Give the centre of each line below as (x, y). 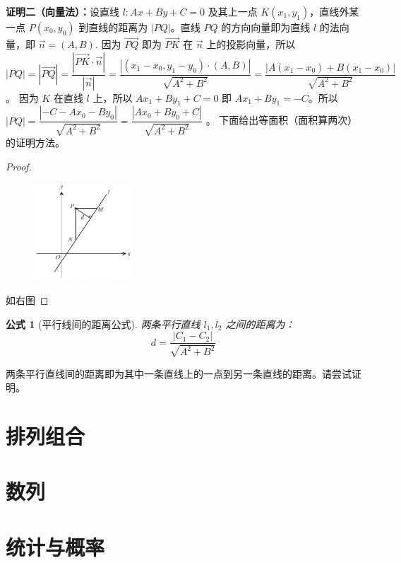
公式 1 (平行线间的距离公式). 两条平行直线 (103, 324)
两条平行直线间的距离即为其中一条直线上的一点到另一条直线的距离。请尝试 (179, 373)
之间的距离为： (260, 324)
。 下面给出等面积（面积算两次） (282, 120)
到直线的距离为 (113, 27)
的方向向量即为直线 (266, 27)
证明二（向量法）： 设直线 (62, 11)
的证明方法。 (35, 142)
